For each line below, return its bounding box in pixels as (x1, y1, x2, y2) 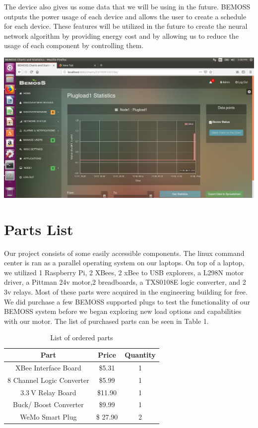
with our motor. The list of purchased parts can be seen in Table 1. (4, 315, 209, 326)
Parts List (4, 219, 73, 239)
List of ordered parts (50, 332, 113, 343)
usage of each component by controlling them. (4, 40, 144, 51)
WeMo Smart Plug (20, 412, 77, 422)
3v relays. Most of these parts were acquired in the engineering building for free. (4, 287, 248, 297)
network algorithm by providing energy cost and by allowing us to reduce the (4, 30, 239, 41)
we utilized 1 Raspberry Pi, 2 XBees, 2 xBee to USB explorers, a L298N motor (4, 267, 244, 277)
